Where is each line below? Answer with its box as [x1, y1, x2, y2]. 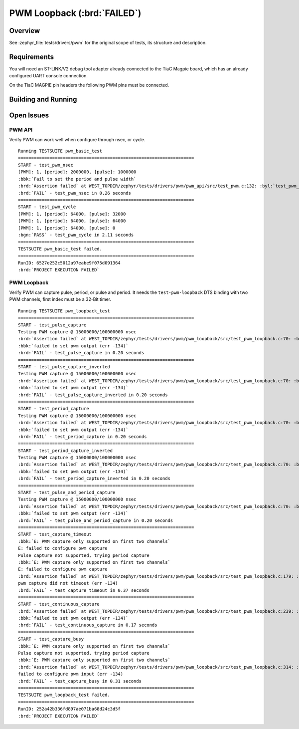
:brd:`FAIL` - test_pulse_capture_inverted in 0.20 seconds [18, 392, 168, 398]
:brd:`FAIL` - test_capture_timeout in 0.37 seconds [18, 587, 149, 593]
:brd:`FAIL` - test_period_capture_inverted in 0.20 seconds [18, 476, 170, 482]
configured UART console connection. [9, 73, 88, 79]
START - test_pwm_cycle [18, 204, 76, 210]
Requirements [9, 52, 54, 61]
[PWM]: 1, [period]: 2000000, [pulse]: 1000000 [18, 169, 137, 175]
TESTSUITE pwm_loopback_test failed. [18, 692, 111, 698]
